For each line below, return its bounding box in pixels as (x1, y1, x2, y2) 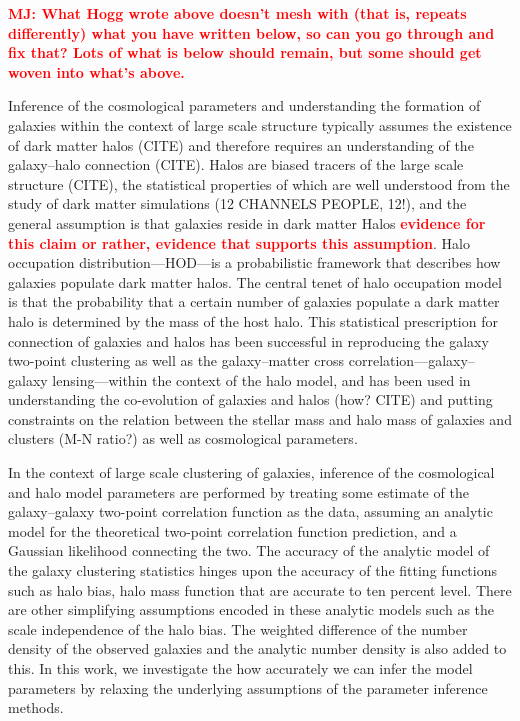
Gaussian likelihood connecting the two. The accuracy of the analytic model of (8, 540, 490, 561)
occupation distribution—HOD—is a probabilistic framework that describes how (8, 252, 501, 273)
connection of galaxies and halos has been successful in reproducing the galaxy (8, 330, 489, 351)
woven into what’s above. (8, 61, 185, 82)
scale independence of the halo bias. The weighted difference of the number (8, 618, 468, 639)
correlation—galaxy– (348, 350, 475, 371)
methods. (8, 697, 64, 718)
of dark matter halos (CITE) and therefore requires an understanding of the (8, 134, 474, 155)
